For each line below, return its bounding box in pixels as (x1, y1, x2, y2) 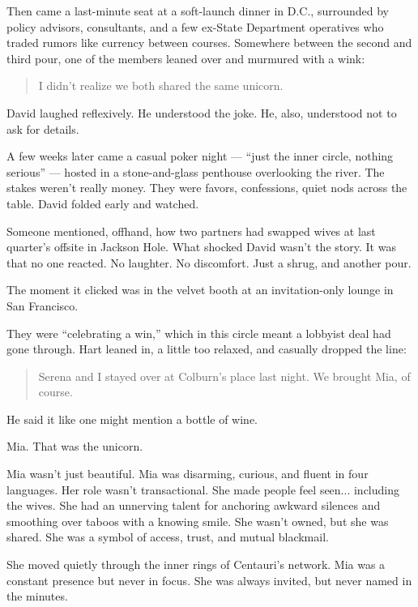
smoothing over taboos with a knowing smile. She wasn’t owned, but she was (6, 512, 389, 529)
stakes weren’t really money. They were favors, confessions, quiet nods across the (6, 179, 407, 196)
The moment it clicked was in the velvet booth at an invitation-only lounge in (6, 281, 394, 298)
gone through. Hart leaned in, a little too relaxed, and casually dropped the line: (6, 340, 407, 357)
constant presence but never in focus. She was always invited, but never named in (6, 571, 412, 588)
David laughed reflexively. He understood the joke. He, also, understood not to (6, 104, 397, 121)
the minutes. (6, 588, 68, 605)
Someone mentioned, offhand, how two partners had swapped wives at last (6, 222, 376, 239)
